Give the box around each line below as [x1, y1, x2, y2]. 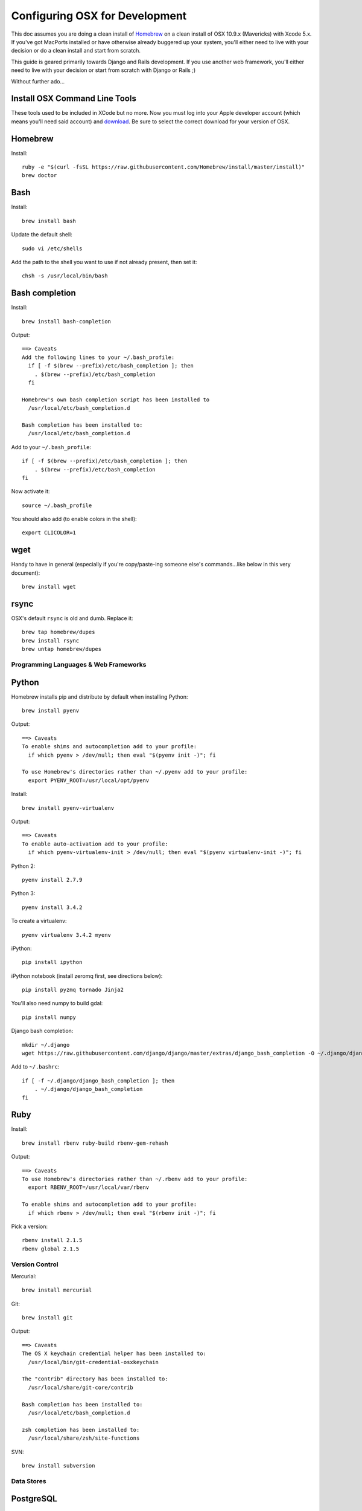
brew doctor [22, 172, 57, 179]
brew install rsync [22, 637, 80, 644]
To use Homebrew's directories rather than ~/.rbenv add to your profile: [22, 1176, 248, 1183]
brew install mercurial [22, 1287, 92, 1293]
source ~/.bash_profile [22, 502, 92, 509]
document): [11, 569, 40, 577]
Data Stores [11, 1477, 46, 1485]
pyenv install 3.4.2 [22, 904, 83, 911]
